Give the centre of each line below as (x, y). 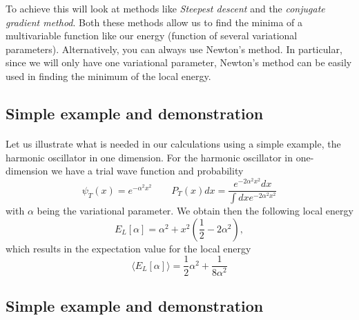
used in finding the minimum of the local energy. (108, 76)
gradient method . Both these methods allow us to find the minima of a (154, 22)
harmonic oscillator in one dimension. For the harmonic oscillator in (149, 157)
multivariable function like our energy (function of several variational (152, 36)
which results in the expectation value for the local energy (128, 248)
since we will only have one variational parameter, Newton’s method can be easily (179, 62)
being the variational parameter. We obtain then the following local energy (195, 211)
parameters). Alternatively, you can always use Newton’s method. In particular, (174, 49)
